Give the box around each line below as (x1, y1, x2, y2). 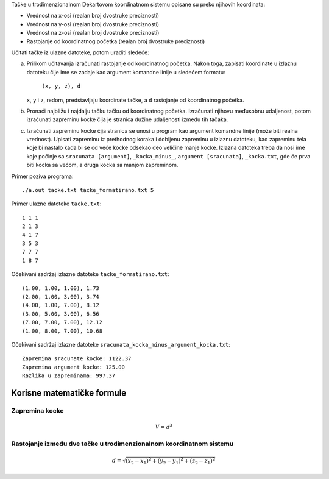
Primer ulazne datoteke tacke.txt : (11, 200, 102, 207)
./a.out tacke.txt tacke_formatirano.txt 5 (22, 186, 154, 194)
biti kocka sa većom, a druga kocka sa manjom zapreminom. (26, 161, 179, 169)
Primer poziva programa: (11, 172, 74, 180)
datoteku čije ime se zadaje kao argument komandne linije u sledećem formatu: (26, 68, 225, 76)
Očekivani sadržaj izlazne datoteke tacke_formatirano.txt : (11, 271, 170, 278)
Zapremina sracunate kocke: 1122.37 (22, 355, 132, 362)
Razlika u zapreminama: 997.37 (22, 372, 116, 379)
